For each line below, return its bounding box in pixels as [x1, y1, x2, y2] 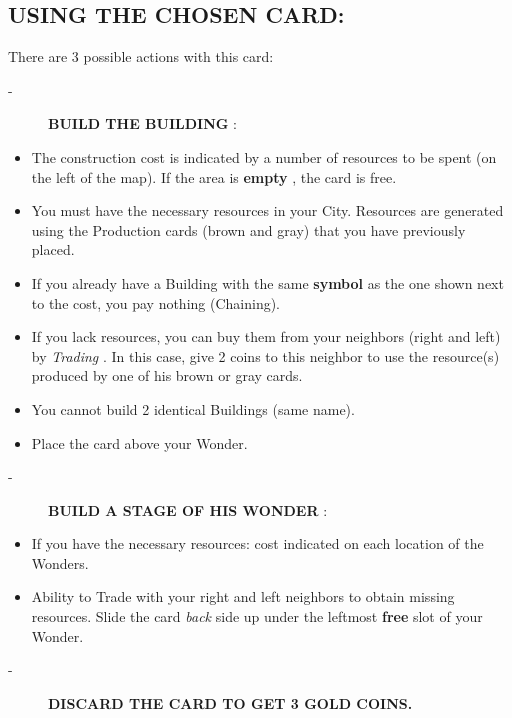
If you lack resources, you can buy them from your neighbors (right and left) [31, 326, 501, 347]
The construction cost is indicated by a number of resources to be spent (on [31, 146, 497, 167]
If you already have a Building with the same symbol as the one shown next [31, 272, 504, 293]
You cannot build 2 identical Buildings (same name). [31, 398, 355, 419]
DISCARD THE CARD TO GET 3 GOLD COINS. [48, 692, 413, 713]
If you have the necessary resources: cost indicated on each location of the [31, 533, 484, 554]
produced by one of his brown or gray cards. [31, 365, 303, 386]
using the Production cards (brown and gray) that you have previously [31, 219, 466, 240]
